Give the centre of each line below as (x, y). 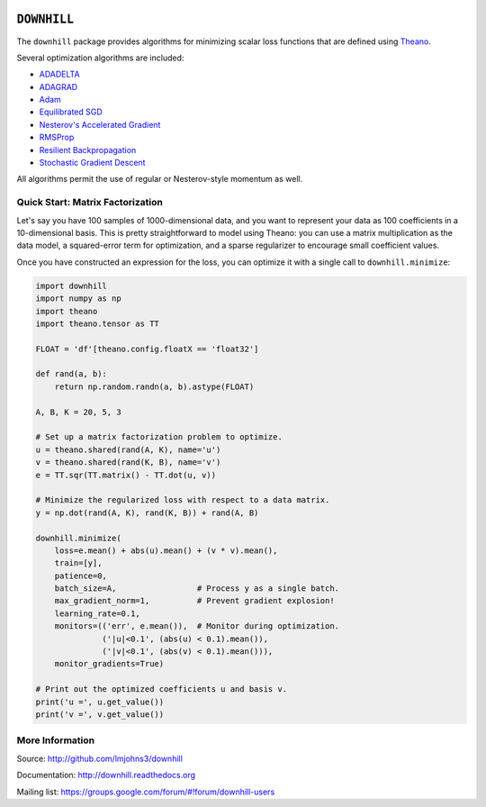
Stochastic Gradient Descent (92, 163)
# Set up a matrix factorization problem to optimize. (159, 437)
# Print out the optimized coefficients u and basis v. (162, 689)
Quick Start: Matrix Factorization (90, 203)
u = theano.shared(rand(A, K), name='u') (128, 449)
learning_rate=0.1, (98, 613)
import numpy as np (78, 299)
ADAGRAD (58, 86)
